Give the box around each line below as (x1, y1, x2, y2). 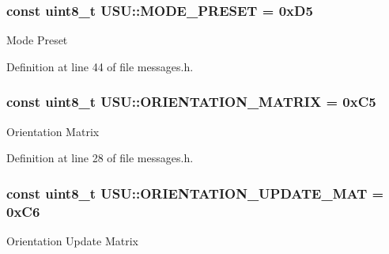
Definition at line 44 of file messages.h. (6, 58, 194, 74)
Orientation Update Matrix (6, 232, 138, 248)
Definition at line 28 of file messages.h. (6, 150, 194, 166)
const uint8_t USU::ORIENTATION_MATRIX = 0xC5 (6, 92, 376, 112)
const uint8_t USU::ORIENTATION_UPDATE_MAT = (6, 183, 384, 203)
